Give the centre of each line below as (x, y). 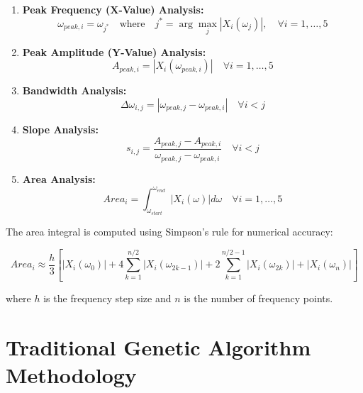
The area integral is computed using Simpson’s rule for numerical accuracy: (169, 232)
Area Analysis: (59, 178)
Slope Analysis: (60, 129)
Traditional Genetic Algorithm (158, 347)
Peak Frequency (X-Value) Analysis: (113, 9)
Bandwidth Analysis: (74, 90)
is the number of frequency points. (258, 298)
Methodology (71, 375)
